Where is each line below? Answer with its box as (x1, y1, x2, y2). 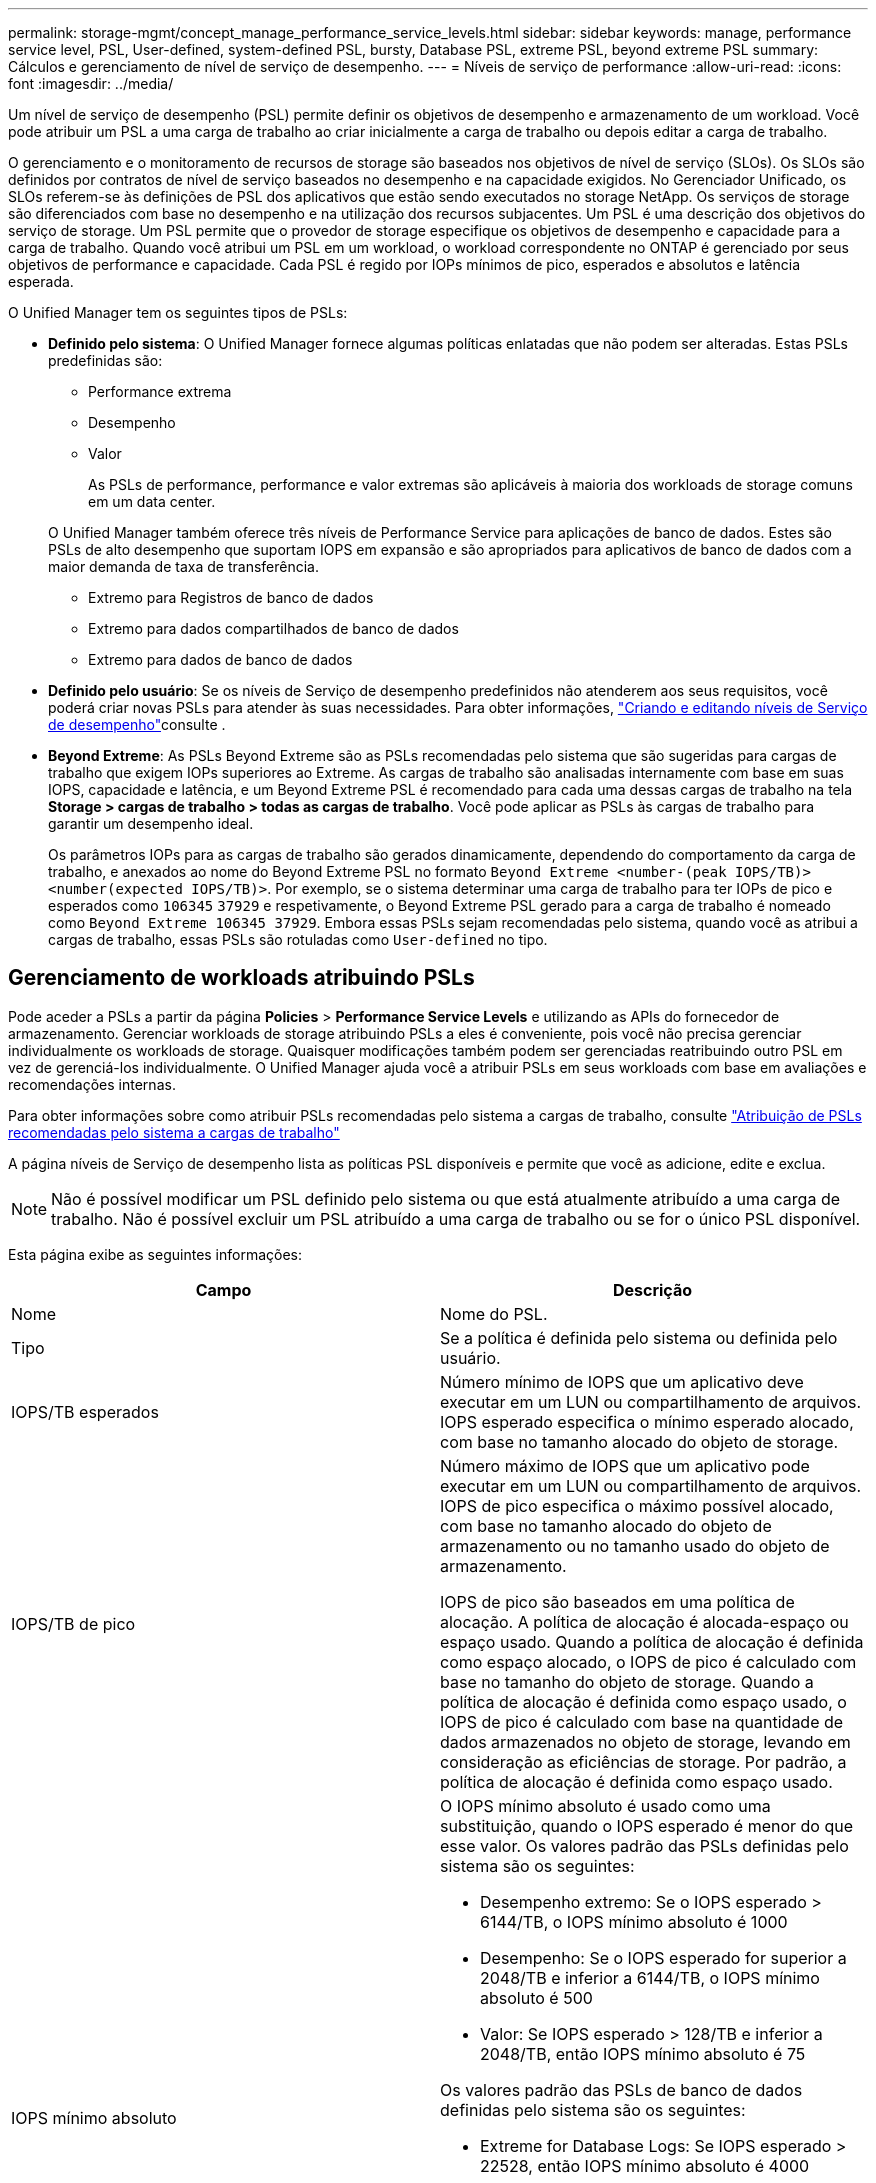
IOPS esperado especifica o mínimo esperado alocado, (440, 1411, 854, 1432)
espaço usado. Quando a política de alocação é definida (440, 1631, 864, 1652)
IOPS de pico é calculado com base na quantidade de (440, 1711, 844, 1732)
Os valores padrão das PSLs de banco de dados (440, 2079, 803, 2100)
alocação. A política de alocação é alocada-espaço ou (440, 1611, 849, 1632)
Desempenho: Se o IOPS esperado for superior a (480, 1947, 847, 1968)
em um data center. (88, 493, 216, 510)
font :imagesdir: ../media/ (8, 75, 174, 92)
